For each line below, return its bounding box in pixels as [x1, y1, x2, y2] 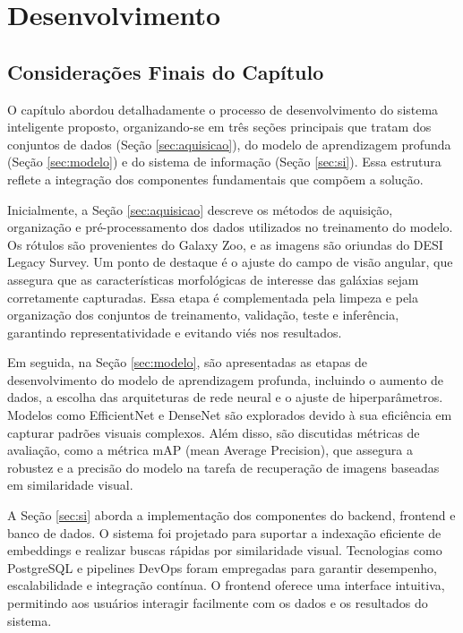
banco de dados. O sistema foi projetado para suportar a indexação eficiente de [7, 523, 442, 542]
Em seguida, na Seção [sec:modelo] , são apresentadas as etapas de [7, 353, 368, 372]
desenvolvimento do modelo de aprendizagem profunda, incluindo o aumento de [7, 370, 444, 389]
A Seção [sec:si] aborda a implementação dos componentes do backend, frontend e [7, 506, 456, 525]
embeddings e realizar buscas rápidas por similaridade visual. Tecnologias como [7, 541, 442, 560]
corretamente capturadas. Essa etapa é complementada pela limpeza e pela [7, 287, 418, 306]
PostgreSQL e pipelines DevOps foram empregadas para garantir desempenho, [7, 558, 437, 577]
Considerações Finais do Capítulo [7, 57, 324, 85]
